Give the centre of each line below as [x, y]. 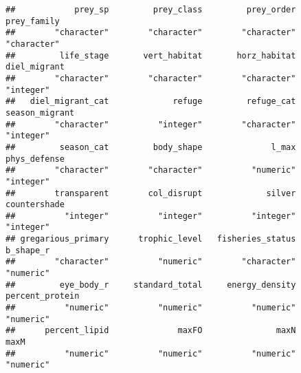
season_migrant [40, 113]
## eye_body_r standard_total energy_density [151, 285]
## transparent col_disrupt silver [151, 193]
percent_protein [43, 296]
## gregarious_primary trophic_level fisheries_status [151, 239]
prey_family [33, 21]
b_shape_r [28, 250]
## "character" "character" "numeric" [151, 170]
